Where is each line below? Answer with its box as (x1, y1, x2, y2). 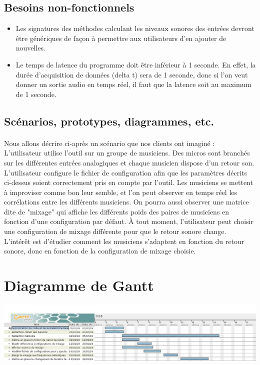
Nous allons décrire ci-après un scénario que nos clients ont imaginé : (4, 137, 215, 148)
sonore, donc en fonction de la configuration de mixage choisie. (4, 245, 196, 256)
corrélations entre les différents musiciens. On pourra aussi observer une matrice (4, 196, 249, 207)
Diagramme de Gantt (4, 275, 154, 295)
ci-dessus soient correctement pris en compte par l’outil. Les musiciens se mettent (4, 177, 253, 187)
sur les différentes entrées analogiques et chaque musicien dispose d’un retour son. (4, 157, 254, 167)
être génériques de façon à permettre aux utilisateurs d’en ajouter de (15, 32, 226, 43)
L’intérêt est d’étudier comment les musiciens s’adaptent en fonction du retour (4, 235, 244, 246)
